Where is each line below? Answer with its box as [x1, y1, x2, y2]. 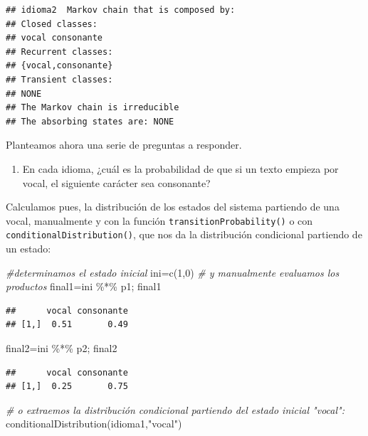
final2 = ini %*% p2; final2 [6, 341, 117, 355]
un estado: [6, 241, 51, 256]
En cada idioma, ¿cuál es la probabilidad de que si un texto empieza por [22, 161, 339, 176]
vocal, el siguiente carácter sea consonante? [22, 175, 211, 190]
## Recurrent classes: [6, 46, 113, 57]
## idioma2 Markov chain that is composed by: [6, 5, 236, 15]
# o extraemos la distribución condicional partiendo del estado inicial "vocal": [6, 402, 345, 417]
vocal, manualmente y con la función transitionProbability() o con [6, 213, 313, 228]
